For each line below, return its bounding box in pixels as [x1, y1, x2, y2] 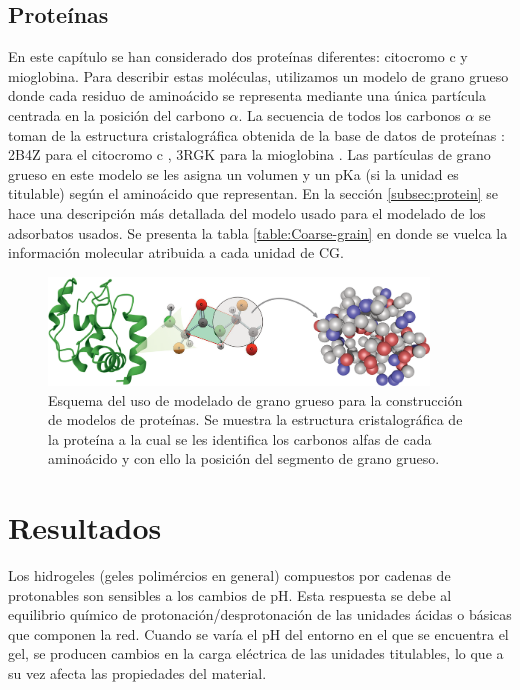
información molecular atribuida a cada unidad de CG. [8, 242, 344, 263]
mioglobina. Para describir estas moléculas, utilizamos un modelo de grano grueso [8, 65, 509, 86]
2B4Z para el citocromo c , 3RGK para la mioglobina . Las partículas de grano [8, 144, 491, 165]
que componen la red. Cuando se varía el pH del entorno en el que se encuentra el [8, 623, 509, 644]
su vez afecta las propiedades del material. [8, 663, 267, 684]
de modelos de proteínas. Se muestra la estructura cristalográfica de [48, 409, 463, 430]
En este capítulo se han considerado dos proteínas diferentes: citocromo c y [8, 46, 468, 67]
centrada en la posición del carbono [8, 104, 225, 125]
